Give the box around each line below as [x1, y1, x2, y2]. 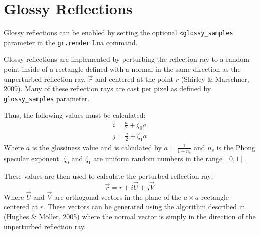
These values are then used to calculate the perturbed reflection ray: [4, 170, 213, 181]
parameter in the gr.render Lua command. [4, 37, 138, 47]
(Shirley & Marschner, [181, 73, 249, 84]
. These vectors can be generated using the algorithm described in [43, 201, 245, 212]
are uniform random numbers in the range [93, 153, 223, 163]
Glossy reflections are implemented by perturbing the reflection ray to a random [4, 54, 249, 64]
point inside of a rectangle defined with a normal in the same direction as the [4, 64, 241, 74]
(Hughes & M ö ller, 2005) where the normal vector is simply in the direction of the [4, 211, 256, 221]
